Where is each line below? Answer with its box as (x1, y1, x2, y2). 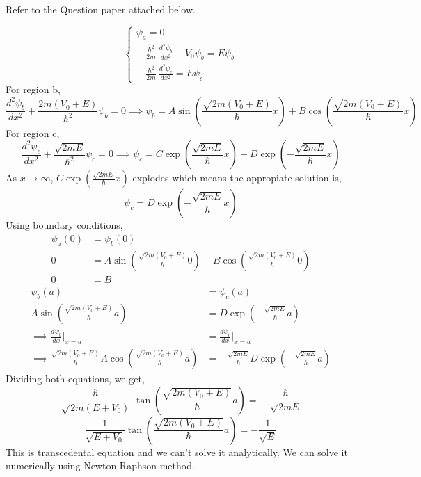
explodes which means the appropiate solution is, (132, 170, 342, 185)
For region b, (6, 82, 61, 97)
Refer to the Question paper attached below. (6, 2, 196, 16)
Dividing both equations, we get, (6, 371, 145, 385)
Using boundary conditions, (6, 218, 123, 232)
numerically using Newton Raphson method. (6, 458, 195, 473)
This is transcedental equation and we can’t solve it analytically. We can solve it (6, 444, 348, 459)
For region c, (6, 125, 60, 140)
